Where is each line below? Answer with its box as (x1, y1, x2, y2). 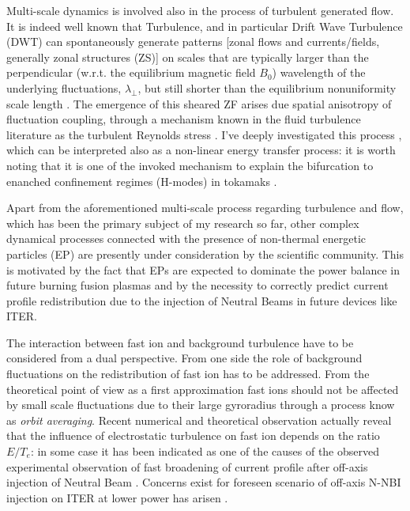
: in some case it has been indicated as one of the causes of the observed (30, 443, 380, 460)
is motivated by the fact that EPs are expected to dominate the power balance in (6, 261, 400, 278)
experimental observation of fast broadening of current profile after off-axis (6, 458, 368, 475)
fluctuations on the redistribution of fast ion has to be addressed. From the (6, 365, 370, 382)
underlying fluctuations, (6, 79, 122, 96)
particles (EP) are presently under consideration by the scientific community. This (6, 245, 404, 262)
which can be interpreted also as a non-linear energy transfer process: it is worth (6, 142, 396, 158)
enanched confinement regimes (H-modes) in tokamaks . (6, 172, 277, 189)
